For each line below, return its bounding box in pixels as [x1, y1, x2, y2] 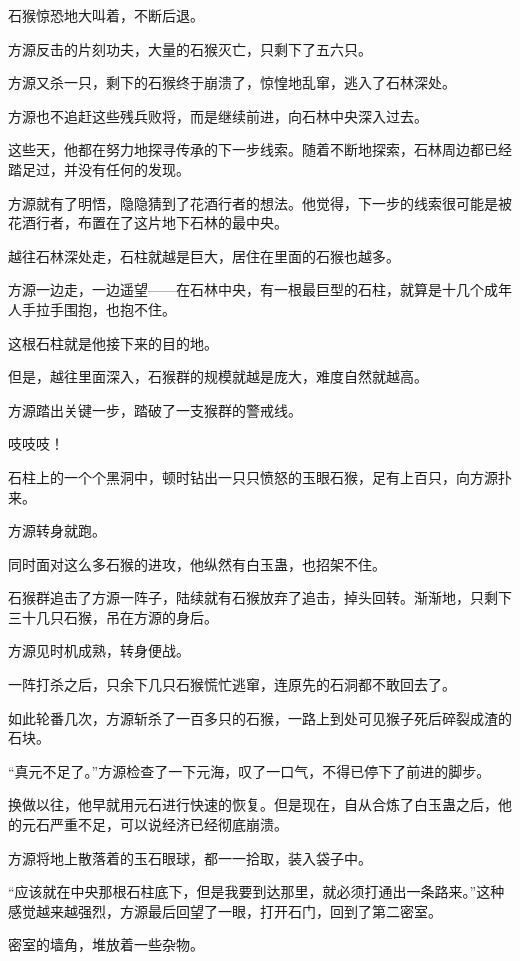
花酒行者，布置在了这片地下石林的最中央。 [8, 212, 288, 233]
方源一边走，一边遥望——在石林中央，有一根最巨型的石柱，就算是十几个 [8, 279, 484, 300]
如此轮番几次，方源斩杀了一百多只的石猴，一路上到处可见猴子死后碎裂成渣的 [8, 707, 512, 728]
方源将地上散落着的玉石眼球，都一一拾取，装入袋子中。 [8, 847, 372, 868]
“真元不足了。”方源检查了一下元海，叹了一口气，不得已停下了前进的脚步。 [8, 760, 491, 781]
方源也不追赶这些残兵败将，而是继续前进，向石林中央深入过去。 [8, 105, 428, 126]
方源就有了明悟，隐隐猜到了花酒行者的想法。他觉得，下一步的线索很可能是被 [8, 192, 512, 213]
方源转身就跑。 [8, 520, 106, 541]
